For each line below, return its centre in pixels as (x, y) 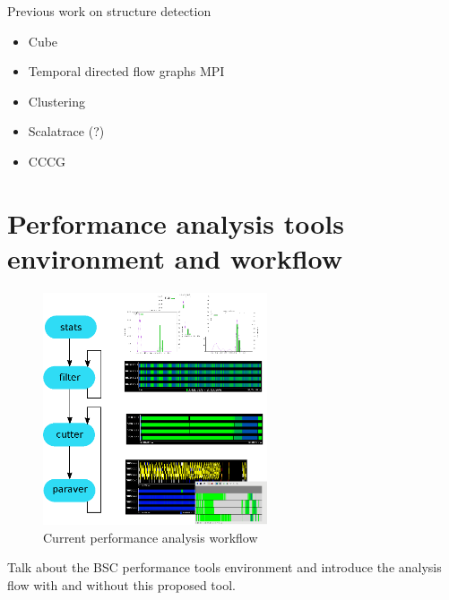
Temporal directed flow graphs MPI (126, 71)
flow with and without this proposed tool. (121, 584)
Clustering (56, 101)
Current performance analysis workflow (151, 537)
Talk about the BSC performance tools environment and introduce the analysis (224, 567)
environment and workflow (175, 257)
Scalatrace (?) (66, 131)
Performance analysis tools (176, 223)
